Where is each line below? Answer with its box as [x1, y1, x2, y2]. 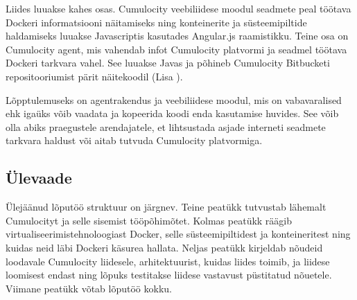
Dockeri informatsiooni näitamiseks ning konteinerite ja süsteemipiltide [6, 15, 307, 29]
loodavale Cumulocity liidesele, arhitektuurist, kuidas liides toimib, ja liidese [6, 254, 330, 268]
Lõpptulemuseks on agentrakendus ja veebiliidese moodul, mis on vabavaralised [6, 92, 342, 107]
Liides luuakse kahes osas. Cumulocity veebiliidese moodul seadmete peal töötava [6, 1, 351, 15]
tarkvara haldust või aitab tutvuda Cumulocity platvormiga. [6, 133, 263, 148]
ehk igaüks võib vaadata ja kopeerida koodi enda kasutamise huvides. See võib [6, 106, 339, 121]
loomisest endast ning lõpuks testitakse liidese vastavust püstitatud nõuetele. [6, 267, 332, 282]
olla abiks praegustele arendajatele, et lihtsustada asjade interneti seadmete [6, 119, 326, 134]
